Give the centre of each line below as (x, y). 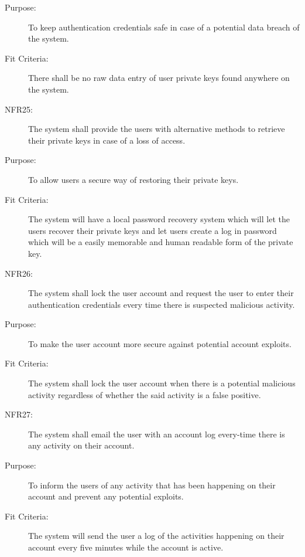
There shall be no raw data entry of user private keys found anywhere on (159, 78)
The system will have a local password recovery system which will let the (159, 219)
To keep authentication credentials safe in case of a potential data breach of (164, 27)
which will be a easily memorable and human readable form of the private (161, 242)
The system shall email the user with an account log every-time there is (157, 434)
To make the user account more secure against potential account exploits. (160, 343)
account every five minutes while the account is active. (126, 547)
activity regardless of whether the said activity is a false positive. (145, 394)
